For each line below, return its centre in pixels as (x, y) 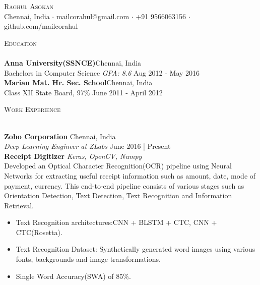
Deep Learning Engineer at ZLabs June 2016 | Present (87, 146)
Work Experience (32, 109)
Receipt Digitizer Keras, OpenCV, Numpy (73, 156)
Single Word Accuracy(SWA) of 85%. (73, 276)
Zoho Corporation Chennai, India (60, 136)
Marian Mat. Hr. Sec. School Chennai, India (78, 82)
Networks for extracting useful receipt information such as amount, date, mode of (130, 175)
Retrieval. (19, 205)
